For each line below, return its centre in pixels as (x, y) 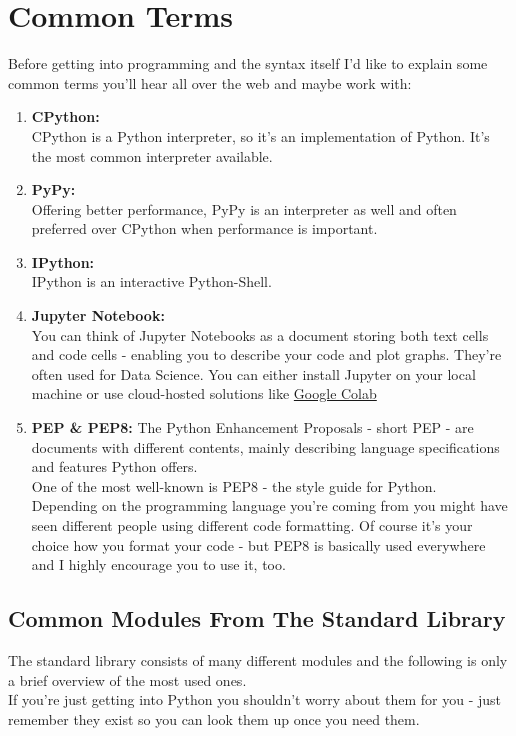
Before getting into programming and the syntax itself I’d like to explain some (248, 63)
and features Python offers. (114, 466)
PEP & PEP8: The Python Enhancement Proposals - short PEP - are (252, 427)
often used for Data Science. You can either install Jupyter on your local (253, 373)
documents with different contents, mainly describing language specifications (265, 446)
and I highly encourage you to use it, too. (158, 564)
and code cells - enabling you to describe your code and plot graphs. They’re (266, 354)
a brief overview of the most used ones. (127, 679)
